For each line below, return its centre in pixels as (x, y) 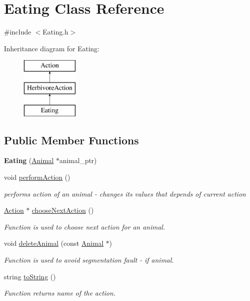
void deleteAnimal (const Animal (54, 243)
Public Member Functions (71, 140)
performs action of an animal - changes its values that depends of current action (125, 193)
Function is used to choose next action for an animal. (85, 226)
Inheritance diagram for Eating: (52, 48)
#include (18, 32)
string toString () (30, 276)
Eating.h (55, 32)
